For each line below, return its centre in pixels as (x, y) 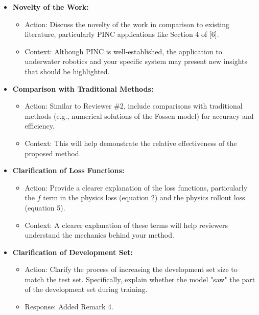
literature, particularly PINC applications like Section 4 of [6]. (122, 34)
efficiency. (40, 126)
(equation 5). (45, 207)
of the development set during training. (86, 289)
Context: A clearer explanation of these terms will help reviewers (126, 225)
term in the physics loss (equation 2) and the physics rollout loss (144, 197)
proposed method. (53, 153)
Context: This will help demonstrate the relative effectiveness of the (131, 143)
